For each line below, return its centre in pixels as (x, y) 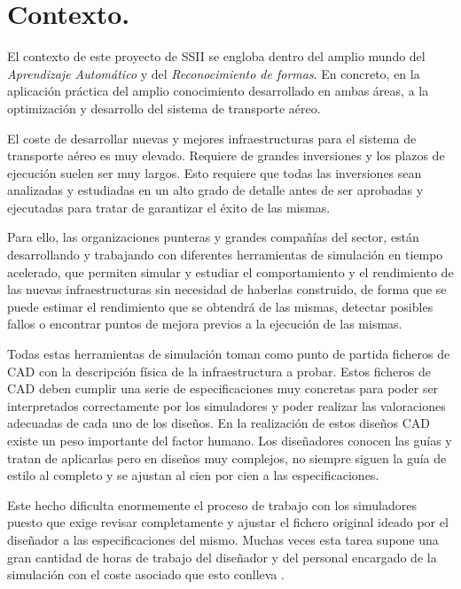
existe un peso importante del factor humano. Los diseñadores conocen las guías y (230, 440)
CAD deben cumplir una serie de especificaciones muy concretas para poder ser (223, 388)
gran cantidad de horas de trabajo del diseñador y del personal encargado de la (222, 557)
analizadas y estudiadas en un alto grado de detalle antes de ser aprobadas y (215, 190)
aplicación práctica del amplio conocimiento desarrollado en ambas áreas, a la (218, 91)
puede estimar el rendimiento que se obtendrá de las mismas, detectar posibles (220, 306)
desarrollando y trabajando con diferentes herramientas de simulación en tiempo (225, 255)
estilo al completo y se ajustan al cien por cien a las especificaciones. (193, 475)
